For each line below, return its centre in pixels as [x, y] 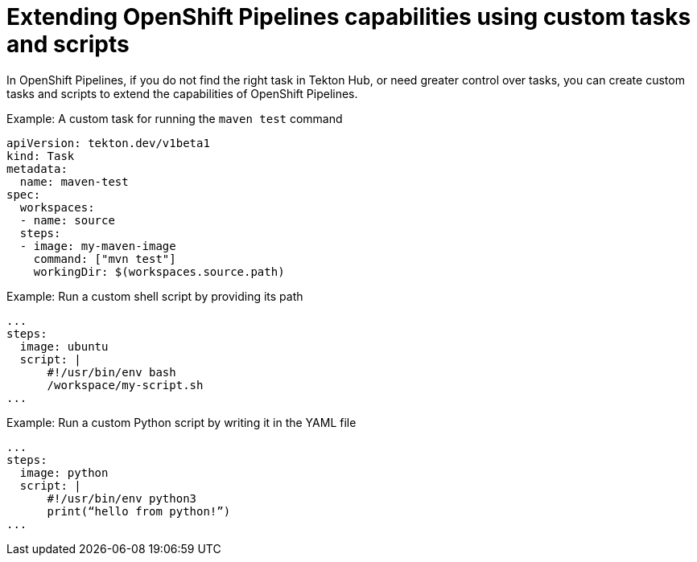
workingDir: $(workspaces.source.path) [159, 271]
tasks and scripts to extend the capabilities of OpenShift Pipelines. [182, 93]
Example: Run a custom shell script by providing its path [155, 296]
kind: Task [41, 156]
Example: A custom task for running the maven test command [175, 118]
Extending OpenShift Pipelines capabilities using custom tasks [349, 17]
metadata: [37, 168]
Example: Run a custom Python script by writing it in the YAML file [181, 422]
